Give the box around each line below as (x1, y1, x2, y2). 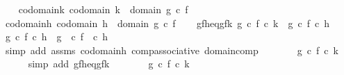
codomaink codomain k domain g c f (18, 2, 188, 16)
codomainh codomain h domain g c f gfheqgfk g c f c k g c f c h (5, 15, 329, 30)
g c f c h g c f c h (5, 29, 108, 44)
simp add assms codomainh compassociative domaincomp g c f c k (5, 42, 338, 57)
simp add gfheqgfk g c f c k (28, 56, 190, 71)
